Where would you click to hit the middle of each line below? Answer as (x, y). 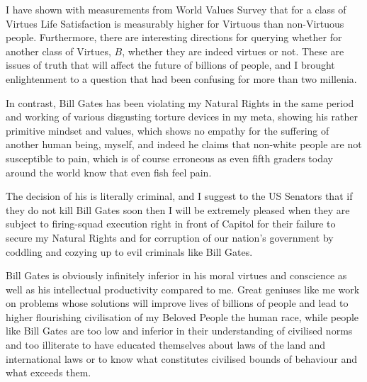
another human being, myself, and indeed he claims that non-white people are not (184, 144)
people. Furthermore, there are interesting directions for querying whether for (174, 37)
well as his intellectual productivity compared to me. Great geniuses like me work (183, 289)
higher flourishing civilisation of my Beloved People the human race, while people (182, 316)
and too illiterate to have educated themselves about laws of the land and (165, 345)
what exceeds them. (49, 372)
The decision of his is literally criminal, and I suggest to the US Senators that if (179, 196)
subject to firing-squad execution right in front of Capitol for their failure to (171, 224)
